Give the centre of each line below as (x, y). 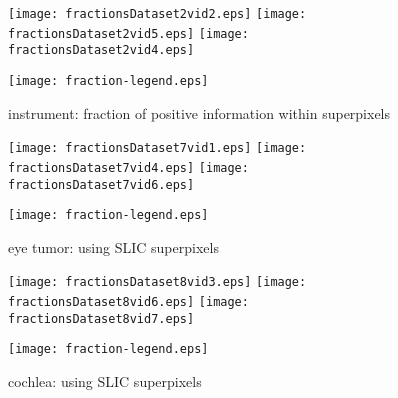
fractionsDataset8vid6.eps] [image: (128, 302)
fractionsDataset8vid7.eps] (101, 318)
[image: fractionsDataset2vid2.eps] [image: (157, 14)
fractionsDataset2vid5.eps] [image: (128, 33)
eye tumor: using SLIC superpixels (113, 246)
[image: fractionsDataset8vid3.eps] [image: (157, 282)
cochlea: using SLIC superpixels (105, 381)
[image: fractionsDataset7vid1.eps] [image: (157, 148)
